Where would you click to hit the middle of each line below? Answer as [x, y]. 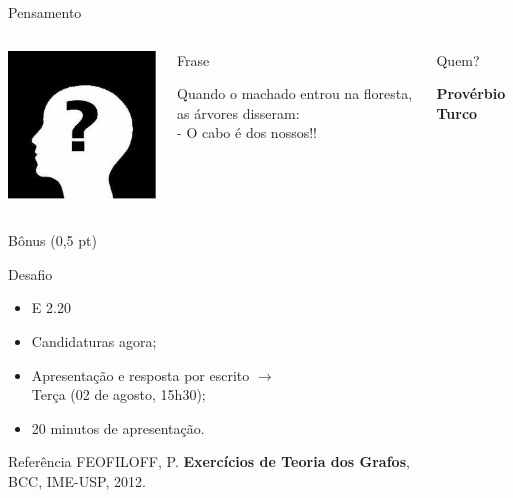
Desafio [30, 273]
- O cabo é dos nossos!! [247, 132]
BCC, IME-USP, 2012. [77, 481]
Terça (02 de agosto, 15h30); [118, 394]
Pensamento [45, 12]
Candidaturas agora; [94, 341]
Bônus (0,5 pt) [52, 240]
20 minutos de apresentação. [118, 427]
